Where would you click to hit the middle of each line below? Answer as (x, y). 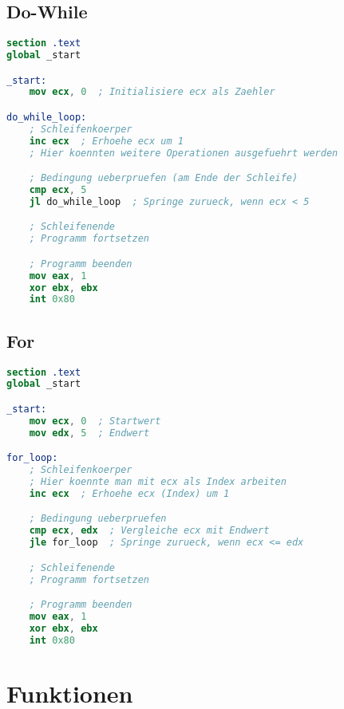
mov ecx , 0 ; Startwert (95, 421)
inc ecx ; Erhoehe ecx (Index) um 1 (129, 493)
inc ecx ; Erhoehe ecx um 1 (106, 141)
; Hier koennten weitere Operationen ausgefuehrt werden (184, 153)
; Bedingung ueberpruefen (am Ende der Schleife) (164, 178)
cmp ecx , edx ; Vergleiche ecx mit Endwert (149, 531)
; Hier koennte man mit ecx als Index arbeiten (158, 482)
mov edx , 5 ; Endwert (89, 433)
